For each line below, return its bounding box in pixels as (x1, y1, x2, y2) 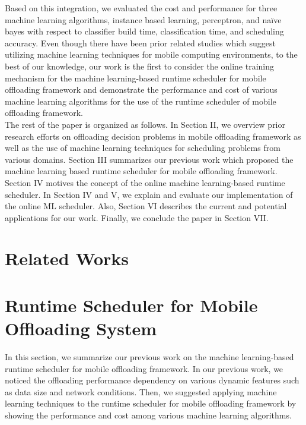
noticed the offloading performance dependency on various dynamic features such (5, 374, 299, 386)
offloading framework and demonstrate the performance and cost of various (5, 83, 278, 96)
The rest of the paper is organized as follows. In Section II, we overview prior (5, 118, 286, 130)
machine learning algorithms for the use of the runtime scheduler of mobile (5, 95, 276, 107)
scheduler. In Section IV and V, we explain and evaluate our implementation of (5, 188, 293, 200)
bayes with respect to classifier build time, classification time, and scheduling (5, 25, 284, 37)
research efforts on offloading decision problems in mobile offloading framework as (5, 130, 301, 142)
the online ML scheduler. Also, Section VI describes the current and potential (5, 200, 287, 212)
